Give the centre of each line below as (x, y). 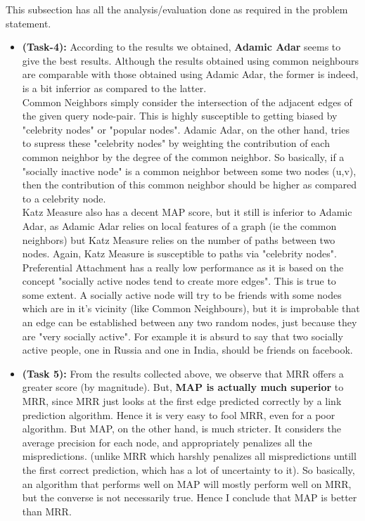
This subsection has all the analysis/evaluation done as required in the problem (177, 9)
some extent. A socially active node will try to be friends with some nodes (182, 294)
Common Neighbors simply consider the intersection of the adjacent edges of (187, 102)
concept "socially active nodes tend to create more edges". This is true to (179, 281)
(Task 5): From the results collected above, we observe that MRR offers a (183, 373)
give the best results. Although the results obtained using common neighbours (191, 60)
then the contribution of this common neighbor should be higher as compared (190, 185)
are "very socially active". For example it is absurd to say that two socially (182, 336)
